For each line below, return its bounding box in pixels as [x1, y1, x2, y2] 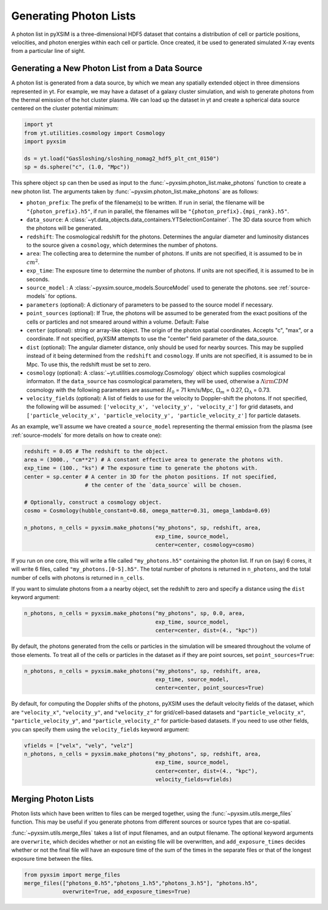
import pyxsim [24, 138, 66, 145]
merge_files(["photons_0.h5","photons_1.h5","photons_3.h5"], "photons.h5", [24, 880, 258, 886]
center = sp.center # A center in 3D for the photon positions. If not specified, [24, 473, 278, 480]
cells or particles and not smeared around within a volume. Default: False [26, 318, 209, 325]
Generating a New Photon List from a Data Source [11, 63, 203, 74]
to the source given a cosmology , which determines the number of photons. [26, 241, 218, 249]
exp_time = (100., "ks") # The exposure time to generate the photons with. [24, 465, 258, 471]
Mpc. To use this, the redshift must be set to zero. [26, 361, 151, 368]
